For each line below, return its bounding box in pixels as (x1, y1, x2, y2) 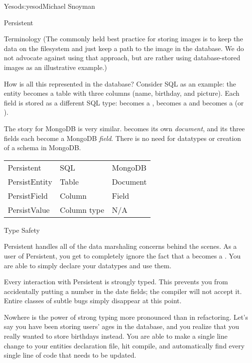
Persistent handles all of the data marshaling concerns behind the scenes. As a (4, 241, 237, 251)
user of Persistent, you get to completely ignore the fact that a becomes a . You (4, 250, 241, 260)
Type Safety (4, 225, 40, 235)
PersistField (8, 190, 48, 201)
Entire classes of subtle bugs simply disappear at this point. (4, 295, 182, 306)
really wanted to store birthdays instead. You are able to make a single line (4, 331, 228, 341)
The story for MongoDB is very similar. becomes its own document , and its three (4, 123, 245, 133)
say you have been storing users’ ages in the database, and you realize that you (4, 321, 239, 331)
